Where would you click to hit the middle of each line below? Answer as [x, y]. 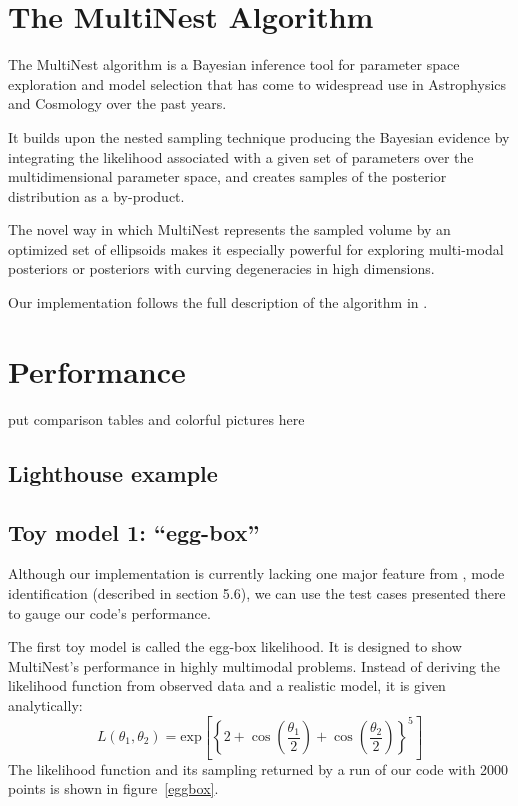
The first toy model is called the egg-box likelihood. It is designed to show [235, 646]
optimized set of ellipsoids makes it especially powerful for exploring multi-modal [256, 248]
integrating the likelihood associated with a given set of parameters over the [241, 156]
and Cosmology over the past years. [117, 103]
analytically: [45, 704]
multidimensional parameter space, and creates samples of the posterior [227, 176]
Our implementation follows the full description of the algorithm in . [218, 302]
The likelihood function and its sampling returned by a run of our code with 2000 [258, 768]
